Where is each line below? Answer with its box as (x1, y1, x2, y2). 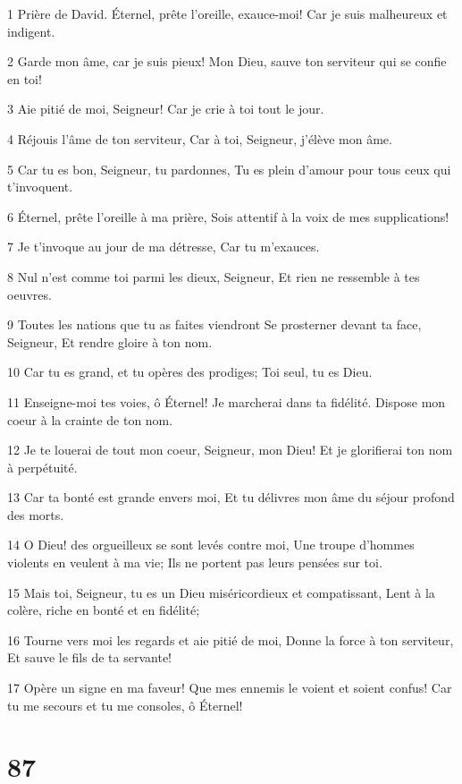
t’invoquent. (7, 177, 73, 196)
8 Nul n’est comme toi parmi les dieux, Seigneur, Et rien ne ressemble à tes (7, 267, 420, 285)
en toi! (7, 69, 42, 88)
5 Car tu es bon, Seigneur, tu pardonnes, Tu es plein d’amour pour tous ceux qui (7, 159, 451, 178)
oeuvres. (7, 285, 52, 303)
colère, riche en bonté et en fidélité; (7, 601, 200, 619)
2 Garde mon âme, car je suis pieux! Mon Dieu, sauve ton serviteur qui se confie (7, 52, 447, 71)
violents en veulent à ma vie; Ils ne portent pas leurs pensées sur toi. (7, 553, 382, 572)
